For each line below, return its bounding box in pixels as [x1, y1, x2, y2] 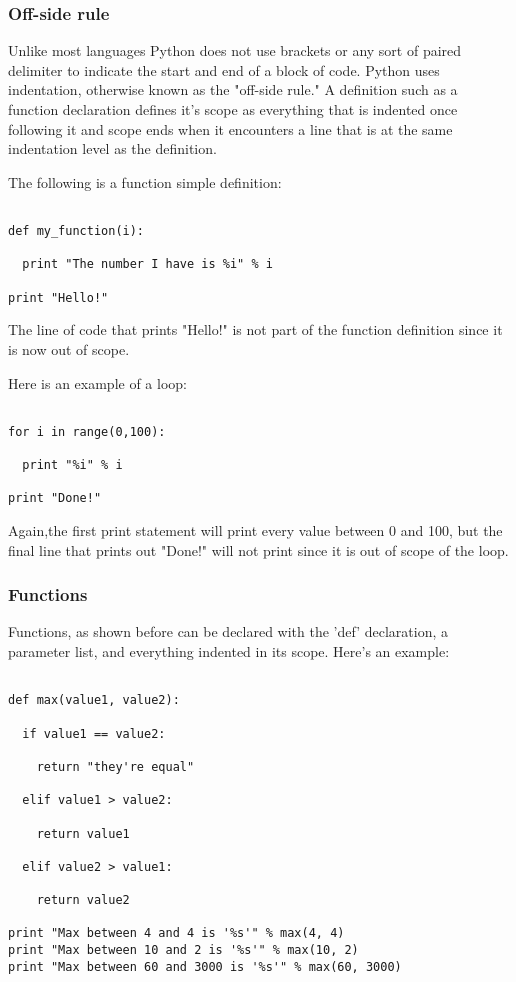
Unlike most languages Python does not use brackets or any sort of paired [8, 40, 462, 61]
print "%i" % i [22, 458, 123, 473]
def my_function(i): [8, 224, 145, 239]
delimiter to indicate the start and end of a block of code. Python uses [8, 59, 440, 80]
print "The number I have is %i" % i [22, 257, 273, 272]
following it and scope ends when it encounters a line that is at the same [8, 118, 453, 139]
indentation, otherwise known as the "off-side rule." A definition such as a [8, 79, 458, 100]
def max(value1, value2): [8, 693, 180, 708]
